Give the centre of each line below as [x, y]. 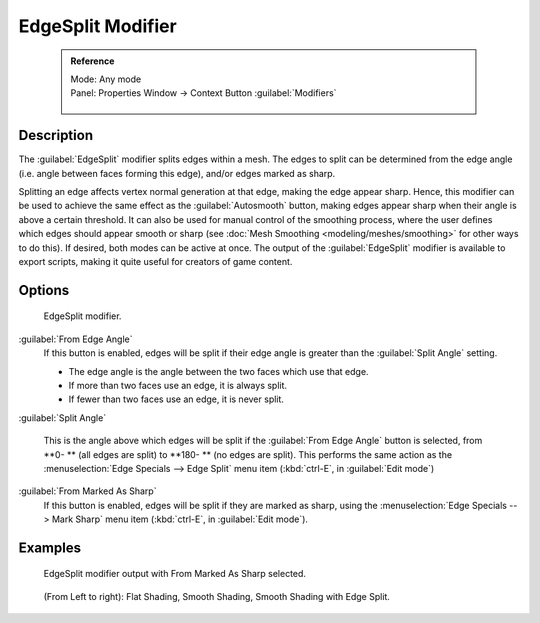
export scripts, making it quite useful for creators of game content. [155, 261]
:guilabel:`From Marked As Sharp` [87, 491]
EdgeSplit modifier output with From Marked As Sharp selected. [175, 574]
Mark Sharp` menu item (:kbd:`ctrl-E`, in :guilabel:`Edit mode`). [180, 519]
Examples [50, 547]
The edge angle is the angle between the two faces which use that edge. [218, 371]
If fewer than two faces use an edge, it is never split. [176, 399]
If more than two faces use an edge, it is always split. [178, 385]
